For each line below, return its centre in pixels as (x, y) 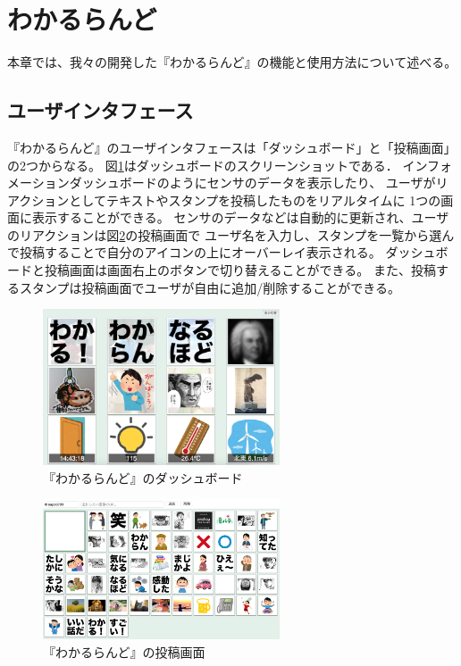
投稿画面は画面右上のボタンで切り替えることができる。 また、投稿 (240, 270)
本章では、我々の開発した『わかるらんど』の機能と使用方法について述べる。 (232, 62)
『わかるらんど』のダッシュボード (143, 477)
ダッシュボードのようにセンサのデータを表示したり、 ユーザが (252, 183)
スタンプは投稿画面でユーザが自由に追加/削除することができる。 (210, 287)
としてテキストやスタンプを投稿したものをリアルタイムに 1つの (255, 200)
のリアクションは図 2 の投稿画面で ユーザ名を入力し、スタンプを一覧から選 (225, 234)
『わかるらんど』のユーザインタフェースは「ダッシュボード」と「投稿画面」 (232, 147)
